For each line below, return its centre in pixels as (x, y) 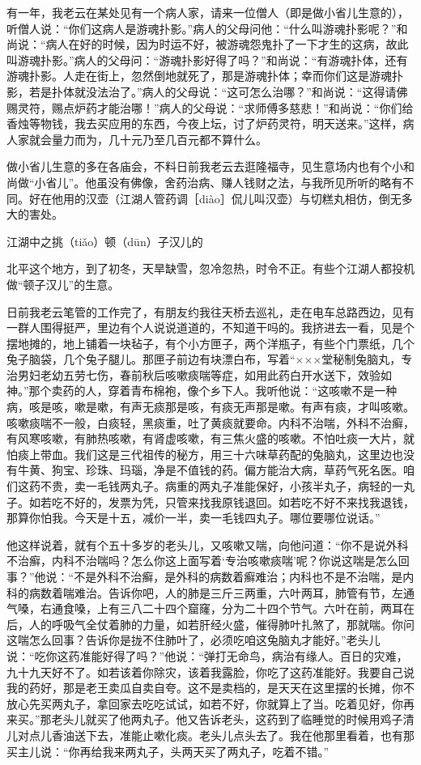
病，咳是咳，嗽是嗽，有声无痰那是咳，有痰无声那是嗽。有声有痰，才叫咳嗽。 (210, 407)
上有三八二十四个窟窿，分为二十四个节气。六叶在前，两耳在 (255, 608)
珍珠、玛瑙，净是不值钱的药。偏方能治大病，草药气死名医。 (244, 470)
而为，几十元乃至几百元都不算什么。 (170, 139)
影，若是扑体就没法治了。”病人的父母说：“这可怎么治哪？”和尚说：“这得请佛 (207, 91)
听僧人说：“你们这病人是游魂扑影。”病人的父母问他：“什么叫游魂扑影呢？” (202, 28)
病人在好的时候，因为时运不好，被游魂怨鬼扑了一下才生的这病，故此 (227, 44)
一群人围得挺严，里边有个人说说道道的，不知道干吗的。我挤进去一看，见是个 (210, 327)
